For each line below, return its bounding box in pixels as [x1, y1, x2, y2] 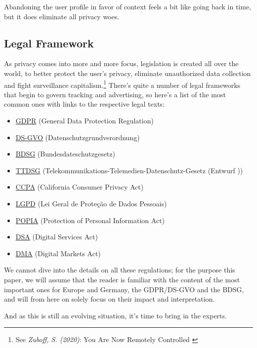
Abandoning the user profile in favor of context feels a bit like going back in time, [4, 1, 252, 11]
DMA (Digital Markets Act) [15, 248, 101, 258]
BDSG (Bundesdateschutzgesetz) [15, 149, 115, 159]
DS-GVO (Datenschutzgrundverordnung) [15, 132, 140, 142]
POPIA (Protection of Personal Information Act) [15, 215, 165, 225]
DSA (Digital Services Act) [15, 232, 98, 242]
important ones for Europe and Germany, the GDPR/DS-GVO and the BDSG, [4, 284, 244, 294]
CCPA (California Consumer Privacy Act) [15, 182, 144, 192]
